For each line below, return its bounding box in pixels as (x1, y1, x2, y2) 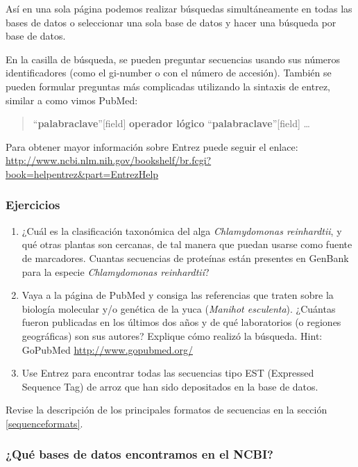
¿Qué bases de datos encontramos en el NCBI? (6, 445, 273, 463)
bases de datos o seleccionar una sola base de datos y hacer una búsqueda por (6, 15, 336, 29)
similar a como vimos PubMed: (6, 92, 138, 107)
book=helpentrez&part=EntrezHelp (6, 166, 159, 181)
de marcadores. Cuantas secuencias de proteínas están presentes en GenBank (22, 250, 349, 265)
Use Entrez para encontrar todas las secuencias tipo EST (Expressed (22, 366, 314, 380)
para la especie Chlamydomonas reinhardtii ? (22, 264, 210, 279)
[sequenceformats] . (6, 416, 83, 430)
